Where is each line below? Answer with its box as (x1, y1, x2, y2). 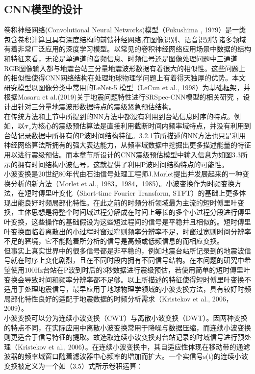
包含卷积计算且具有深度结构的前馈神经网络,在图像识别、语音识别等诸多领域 (4, 34, 246, 44)
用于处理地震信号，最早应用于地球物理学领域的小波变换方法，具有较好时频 (10, 284, 251, 294)
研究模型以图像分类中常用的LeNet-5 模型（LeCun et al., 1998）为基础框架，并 (4, 82, 251, 92)
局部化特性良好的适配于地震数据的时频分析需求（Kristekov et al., (4, 293, 210, 303)
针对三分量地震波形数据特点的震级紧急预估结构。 (17, 101, 176, 111)
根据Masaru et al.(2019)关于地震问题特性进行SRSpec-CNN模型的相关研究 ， (4, 92, 243, 102)
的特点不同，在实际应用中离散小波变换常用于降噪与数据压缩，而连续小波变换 (4, 322, 251, 332)
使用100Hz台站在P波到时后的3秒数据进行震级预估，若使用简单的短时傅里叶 (10, 265, 251, 275)
